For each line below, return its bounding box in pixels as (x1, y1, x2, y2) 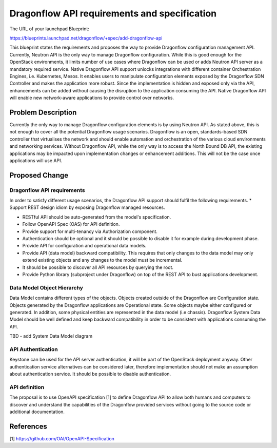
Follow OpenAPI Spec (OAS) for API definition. (22, 221, 120, 227)
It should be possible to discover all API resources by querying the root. (22, 264, 174, 270)
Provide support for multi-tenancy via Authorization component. (22, 228, 157, 235)
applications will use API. (9, 157, 63, 164)
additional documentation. (9, 408, 65, 415)
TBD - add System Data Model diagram (9, 333, 92, 339)
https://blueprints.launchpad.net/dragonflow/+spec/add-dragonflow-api (9, 35, 163, 41)
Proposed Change (9, 171, 69, 180)
